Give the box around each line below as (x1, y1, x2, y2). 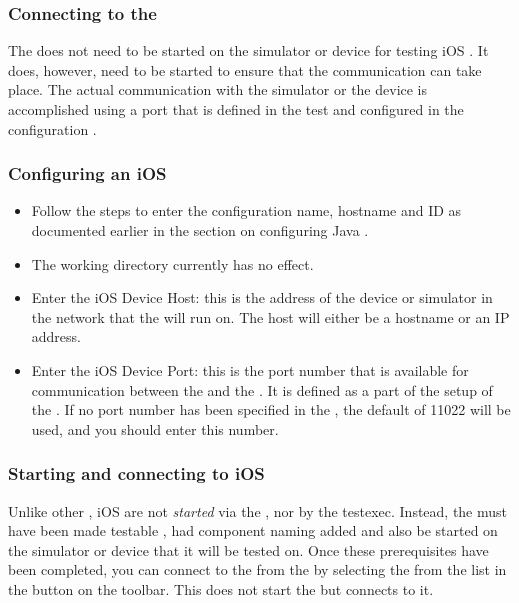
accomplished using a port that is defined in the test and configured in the (8, 99, 464, 119)
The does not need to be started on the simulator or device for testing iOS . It (8, 40, 489, 61)
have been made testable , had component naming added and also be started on (8, 520, 498, 541)
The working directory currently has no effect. (31, 253, 314, 274)
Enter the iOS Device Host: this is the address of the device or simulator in (31, 287, 493, 308)
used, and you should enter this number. (31, 418, 279, 439)
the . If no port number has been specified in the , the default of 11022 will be (31, 399, 511, 420)
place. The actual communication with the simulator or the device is (8, 79, 428, 100)
